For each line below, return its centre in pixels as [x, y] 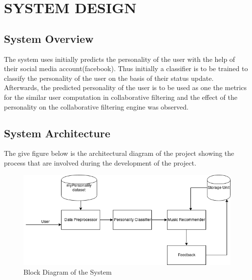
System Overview [49, 38]
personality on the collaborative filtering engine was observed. [96, 106]
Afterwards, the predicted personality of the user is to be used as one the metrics [125, 87]
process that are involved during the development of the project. [100, 162]
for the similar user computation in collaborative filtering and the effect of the [121, 97]
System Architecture [57, 133]
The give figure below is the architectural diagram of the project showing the [119, 153]
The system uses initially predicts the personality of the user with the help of [120, 59]
